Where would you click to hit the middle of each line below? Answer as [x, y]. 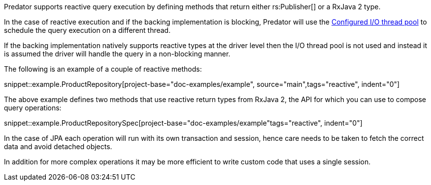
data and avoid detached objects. [58, 146]
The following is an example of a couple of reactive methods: [103, 69]
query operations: [33, 108]
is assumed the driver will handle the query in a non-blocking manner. [117, 54]
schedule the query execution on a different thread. [87, 30]
